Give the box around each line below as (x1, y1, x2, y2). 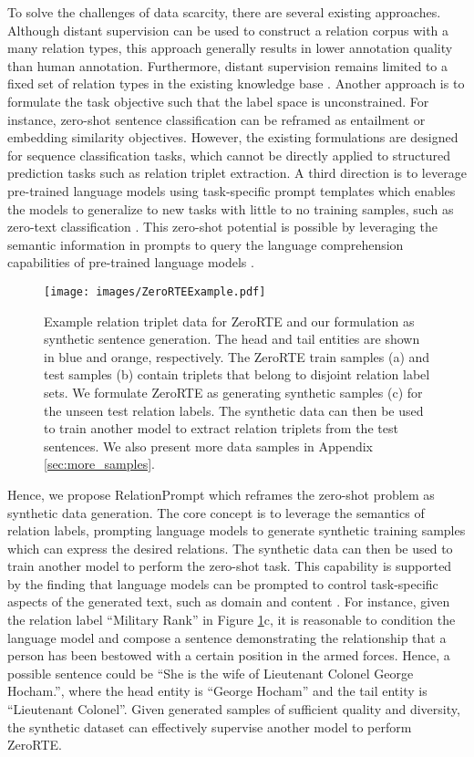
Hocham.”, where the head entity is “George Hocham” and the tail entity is (7, 681, 428, 700)
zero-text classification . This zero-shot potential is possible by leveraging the (7, 217, 438, 236)
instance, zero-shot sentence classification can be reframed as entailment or (7, 109, 426, 129)
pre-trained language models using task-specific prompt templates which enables (7, 181, 456, 200)
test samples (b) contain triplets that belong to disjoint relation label (44, 365, 430, 384)
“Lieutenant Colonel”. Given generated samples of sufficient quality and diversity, (7, 700, 460, 719)
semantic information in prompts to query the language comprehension (7, 234, 404, 254)
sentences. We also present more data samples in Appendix (44, 436, 374, 455)
